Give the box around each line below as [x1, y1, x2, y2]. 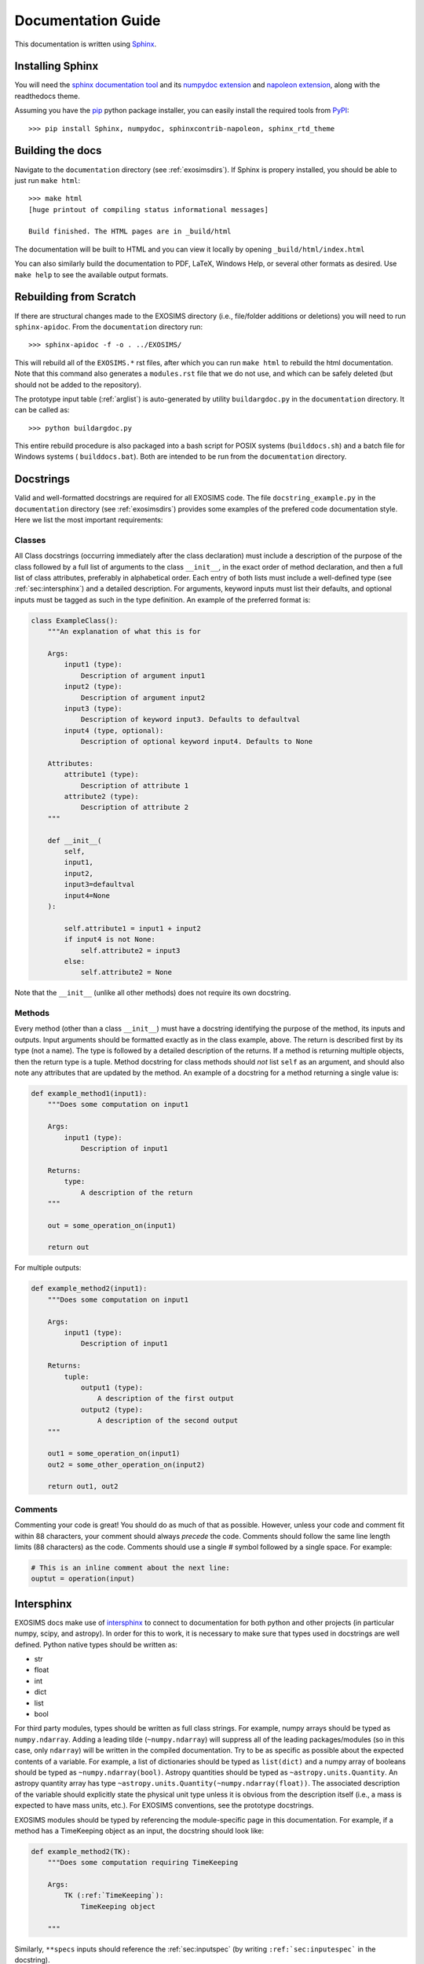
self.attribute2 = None [80, 968, 173, 977]
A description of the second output [97, 1416, 239, 1425]
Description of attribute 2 [80, 803, 188, 812]
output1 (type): [80, 1383, 144, 1392]
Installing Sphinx [14, 60, 99, 73]
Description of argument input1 [80, 671, 206, 680]
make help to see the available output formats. [14, 269, 169, 279]
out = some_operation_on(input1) [47, 1221, 177, 1229]
